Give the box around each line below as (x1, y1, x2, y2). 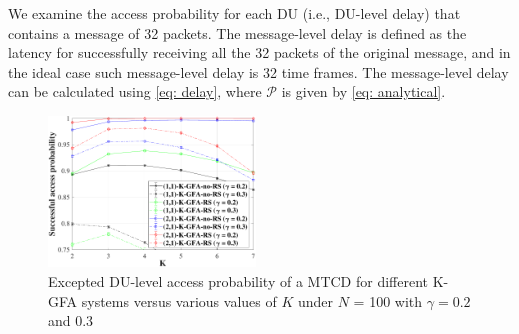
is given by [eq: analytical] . (281, 81, 446, 102)
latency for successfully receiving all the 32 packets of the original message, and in (8, 42, 511, 63)
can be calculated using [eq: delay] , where (8, 81, 262, 102)
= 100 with (353, 290, 423, 311)
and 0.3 (48, 310, 94, 331)
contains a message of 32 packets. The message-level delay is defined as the (8, 22, 467, 43)
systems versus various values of (81, 290, 277, 311)
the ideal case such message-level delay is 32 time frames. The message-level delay (8, 61, 509, 82)
